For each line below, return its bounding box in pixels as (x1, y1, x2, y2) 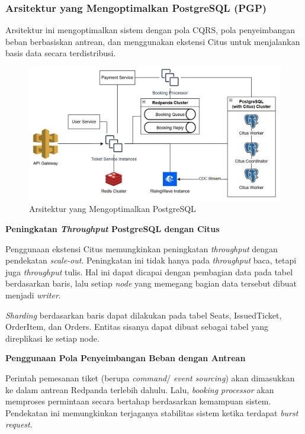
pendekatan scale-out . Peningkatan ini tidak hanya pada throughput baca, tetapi (5, 254, 297, 266)
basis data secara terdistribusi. (5, 47, 116, 59)
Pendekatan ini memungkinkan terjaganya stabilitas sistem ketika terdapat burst (5, 406, 298, 419)
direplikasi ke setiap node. (5, 332, 99, 344)
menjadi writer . (5, 288, 61, 301)
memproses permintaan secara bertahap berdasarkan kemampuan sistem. (5, 395, 271, 407)
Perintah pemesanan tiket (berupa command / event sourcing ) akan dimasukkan (5, 371, 295, 384)
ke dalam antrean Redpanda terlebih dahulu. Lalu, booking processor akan (5, 383, 274, 396)
